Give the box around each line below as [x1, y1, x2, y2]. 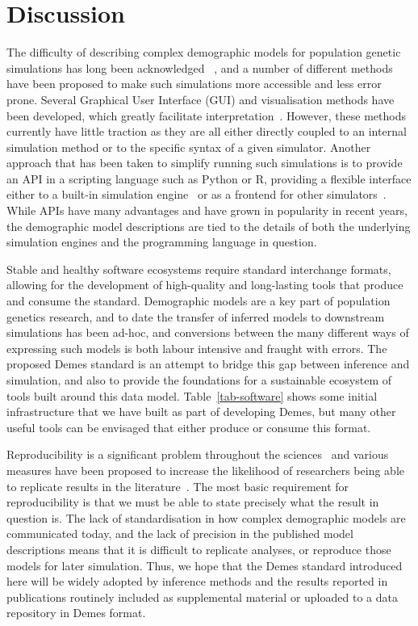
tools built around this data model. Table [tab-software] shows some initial [6, 387, 378, 404]
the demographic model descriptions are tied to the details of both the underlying [6, 217, 411, 234]
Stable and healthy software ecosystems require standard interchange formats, [6, 260, 391, 277]
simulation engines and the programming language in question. [6, 233, 317, 250]
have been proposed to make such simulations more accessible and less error [6, 75, 382, 92]
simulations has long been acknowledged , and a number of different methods [6, 59, 393, 76]
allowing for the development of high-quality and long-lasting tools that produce [6, 276, 403, 293]
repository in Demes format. [6, 604, 146, 621]
